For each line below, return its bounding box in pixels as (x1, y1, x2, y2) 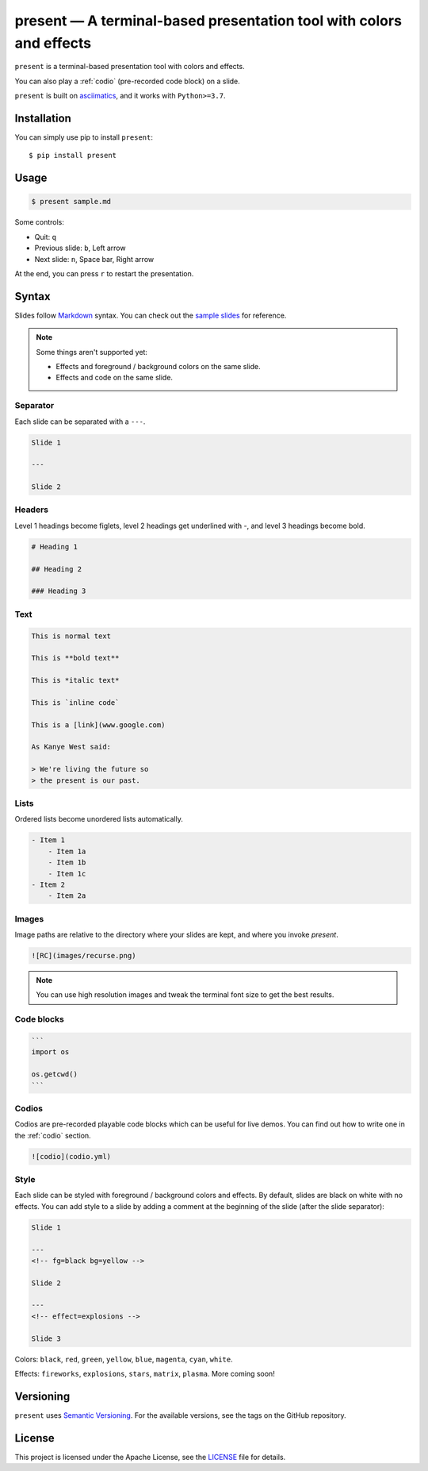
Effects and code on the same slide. (55, 373, 174, 383)
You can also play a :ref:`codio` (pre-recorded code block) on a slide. (14, 76, 241, 86)
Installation (14, 111, 71, 125)
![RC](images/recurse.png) (31, 951, 136, 961)
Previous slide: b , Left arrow (34, 243, 126, 253)
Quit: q (34, 232, 57, 241)
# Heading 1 (31, 542, 78, 551)
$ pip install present (29, 151, 117, 160)
